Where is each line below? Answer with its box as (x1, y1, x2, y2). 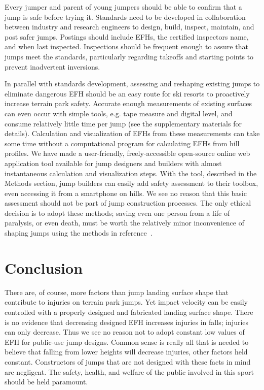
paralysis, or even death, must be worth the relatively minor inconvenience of (5, 217, 244, 228)
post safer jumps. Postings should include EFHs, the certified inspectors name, (5, 31, 249, 42)
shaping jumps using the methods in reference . (5, 227, 153, 238)
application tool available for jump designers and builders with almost (5, 157, 222, 168)
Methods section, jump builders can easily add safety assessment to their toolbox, (5, 178, 258, 188)
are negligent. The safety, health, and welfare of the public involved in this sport (5, 366, 254, 377)
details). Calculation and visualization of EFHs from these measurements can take (5, 128, 260, 139)
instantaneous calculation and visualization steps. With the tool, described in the (5, 168, 257, 178)
